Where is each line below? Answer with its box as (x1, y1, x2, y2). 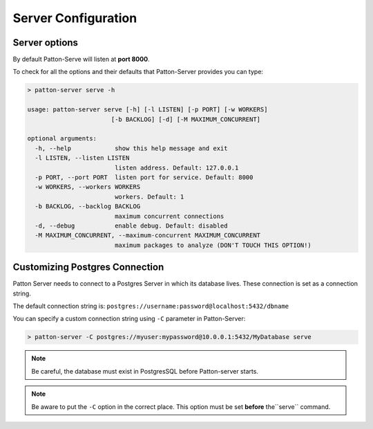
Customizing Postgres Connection (12, 262, 164, 273)
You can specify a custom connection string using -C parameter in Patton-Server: (12, 315, 246, 323)
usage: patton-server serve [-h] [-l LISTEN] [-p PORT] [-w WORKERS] (27, 106, 268, 113)
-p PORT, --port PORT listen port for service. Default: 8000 (35, 173, 254, 181)
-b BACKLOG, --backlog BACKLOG (35, 203, 141, 210)
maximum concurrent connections (114, 212, 224, 220)
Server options (12, 37, 79, 48)
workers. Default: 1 (114, 192, 184, 201)
